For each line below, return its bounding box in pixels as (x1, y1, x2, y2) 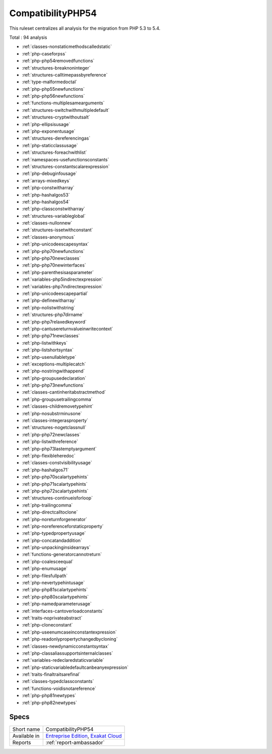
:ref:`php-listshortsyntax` (22, 347, 74, 353)
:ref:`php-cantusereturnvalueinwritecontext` (22, 326, 113, 332)
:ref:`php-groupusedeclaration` (22, 375, 87, 381)
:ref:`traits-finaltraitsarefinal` (22, 671, 81, 677)
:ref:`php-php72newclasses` (22, 431, 81, 437)
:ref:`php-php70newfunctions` (22, 248, 85, 254)
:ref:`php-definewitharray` (22, 297, 76, 303)
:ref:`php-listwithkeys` (22, 340, 68, 346)
